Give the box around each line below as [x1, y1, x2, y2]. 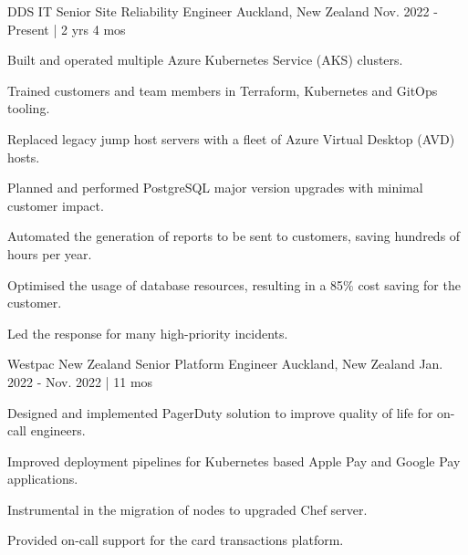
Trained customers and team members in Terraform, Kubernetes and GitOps [7, 80, 438, 99]
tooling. [7, 99, 50, 118]
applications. [7, 469, 78, 488]
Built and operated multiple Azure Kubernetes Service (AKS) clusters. [7, 50, 403, 69]
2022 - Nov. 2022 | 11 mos [7, 372, 153, 391]
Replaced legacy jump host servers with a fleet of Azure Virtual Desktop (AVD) [7, 129, 455, 148]
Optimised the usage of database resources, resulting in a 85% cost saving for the [7, 275, 461, 294]
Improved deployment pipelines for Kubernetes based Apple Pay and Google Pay [7, 451, 461, 470]
